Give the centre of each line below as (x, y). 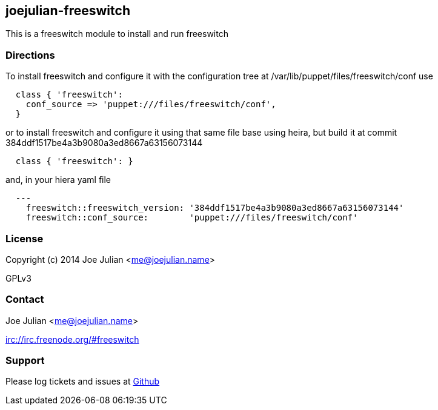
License (25, 238)
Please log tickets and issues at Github (83, 382)
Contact (25, 299)
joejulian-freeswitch (68, 11)
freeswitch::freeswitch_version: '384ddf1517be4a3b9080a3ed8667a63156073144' (215, 208)
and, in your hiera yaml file (58, 180)
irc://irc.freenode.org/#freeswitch (72, 339)
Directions (30, 55)
